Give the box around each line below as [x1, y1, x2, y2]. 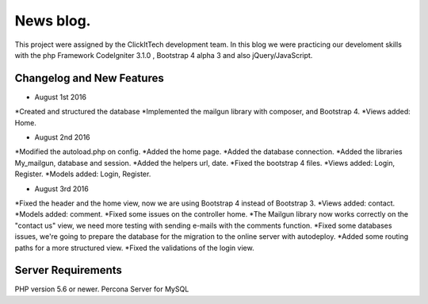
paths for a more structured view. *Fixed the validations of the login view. [14, 243, 254, 252]
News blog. [14, 12, 91, 29]
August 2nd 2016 [34, 133, 90, 142]
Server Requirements [14, 264, 123, 277]
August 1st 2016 [34, 92, 87, 102]
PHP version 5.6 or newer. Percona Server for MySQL [14, 284, 189, 294]
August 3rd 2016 [34, 183, 89, 194]
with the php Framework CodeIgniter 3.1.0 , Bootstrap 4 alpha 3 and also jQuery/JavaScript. [14, 50, 313, 60]
